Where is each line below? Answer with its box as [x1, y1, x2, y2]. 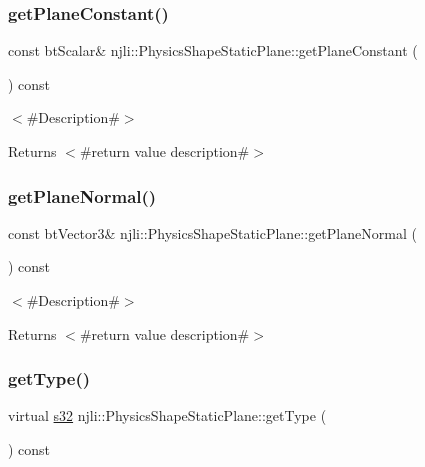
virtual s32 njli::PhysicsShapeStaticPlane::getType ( [8, 405, 327, 426]
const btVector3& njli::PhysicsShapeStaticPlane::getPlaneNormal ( [8, 222, 417, 243]
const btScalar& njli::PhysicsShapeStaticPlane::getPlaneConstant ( [8, 40, 418, 61]
